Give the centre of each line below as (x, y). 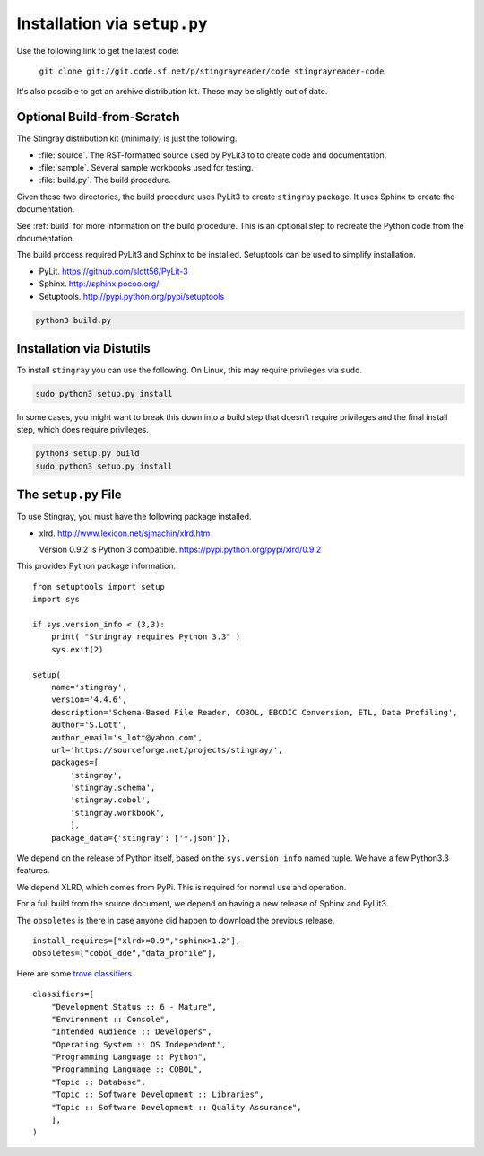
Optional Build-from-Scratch (98, 117)
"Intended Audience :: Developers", (131, 1032)
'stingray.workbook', (118, 813)
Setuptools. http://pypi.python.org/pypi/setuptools (132, 296)
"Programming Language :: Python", (129, 1057)
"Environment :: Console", (110, 1019)
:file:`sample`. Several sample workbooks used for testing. (147, 168)
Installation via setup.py (112, 23)
